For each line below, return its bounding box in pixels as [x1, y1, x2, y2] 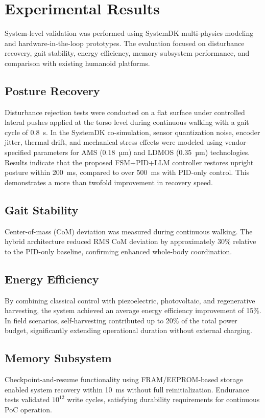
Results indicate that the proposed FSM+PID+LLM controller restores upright [5, 157, 254, 167]
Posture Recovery [5, 82, 100, 98]
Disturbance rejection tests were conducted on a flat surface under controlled [5, 106, 245, 117]
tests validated [5, 394, 50, 405]
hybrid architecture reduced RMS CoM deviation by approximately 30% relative [5, 236, 256, 247]
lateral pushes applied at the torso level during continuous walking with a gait [5, 117, 249, 127]
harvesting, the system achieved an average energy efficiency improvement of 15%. [5, 305, 261, 316]
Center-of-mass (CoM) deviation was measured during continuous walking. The [5, 226, 253, 236]
